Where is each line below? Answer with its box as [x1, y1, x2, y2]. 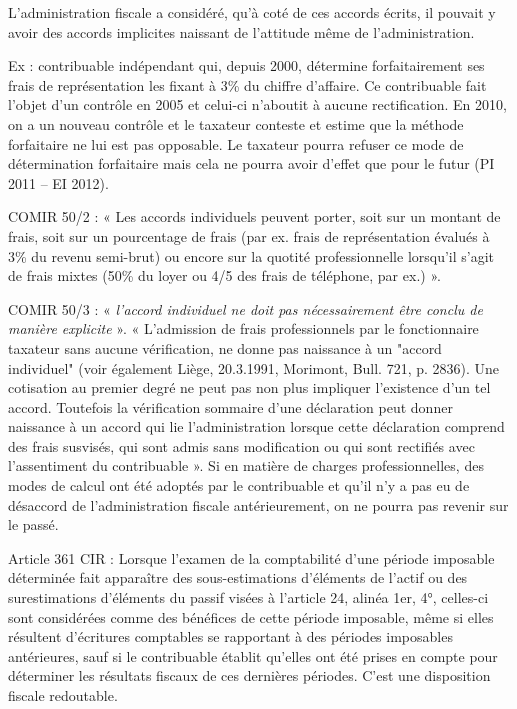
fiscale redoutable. [8, 685, 118, 705]
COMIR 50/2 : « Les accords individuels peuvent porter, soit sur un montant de [8, 206, 501, 227]
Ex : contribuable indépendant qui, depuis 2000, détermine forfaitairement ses [8, 55, 485, 76]
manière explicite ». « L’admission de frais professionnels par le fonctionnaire [8, 318, 479, 339]
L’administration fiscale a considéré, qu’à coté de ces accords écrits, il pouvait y [8, 2, 496, 22]
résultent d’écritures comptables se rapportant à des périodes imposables [8, 626, 453, 647]
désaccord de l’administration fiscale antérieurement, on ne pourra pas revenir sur [8, 494, 509, 515]
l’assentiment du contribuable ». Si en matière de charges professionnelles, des [8, 455, 484, 476]
